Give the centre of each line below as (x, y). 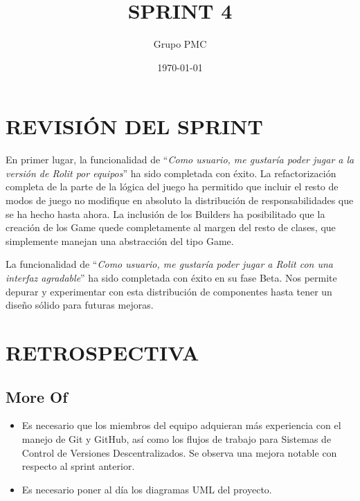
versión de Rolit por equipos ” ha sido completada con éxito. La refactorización (171, 173)
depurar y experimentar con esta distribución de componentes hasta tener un (169, 291)
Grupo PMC (180, 44)
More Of (37, 396)
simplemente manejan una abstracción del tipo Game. (120, 240)
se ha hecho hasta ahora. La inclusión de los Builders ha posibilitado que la (165, 213)
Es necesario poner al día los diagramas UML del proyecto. (147, 489)
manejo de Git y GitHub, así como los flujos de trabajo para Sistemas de (177, 438)
